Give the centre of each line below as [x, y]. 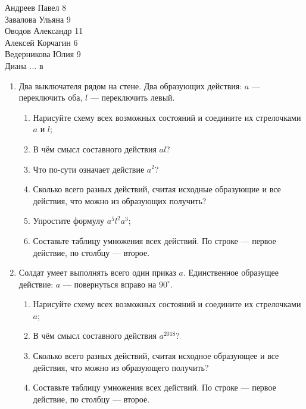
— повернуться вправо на [110, 284]
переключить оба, [51, 97]
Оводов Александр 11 [44, 31]
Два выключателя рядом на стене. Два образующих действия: [130, 85]
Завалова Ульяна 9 [38, 19]
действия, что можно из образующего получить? [121, 367]
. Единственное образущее [231, 272]
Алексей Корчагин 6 [41, 42]
